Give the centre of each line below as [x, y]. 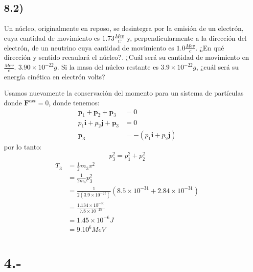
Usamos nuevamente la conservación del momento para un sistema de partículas [124, 93]
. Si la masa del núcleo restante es [108, 67]
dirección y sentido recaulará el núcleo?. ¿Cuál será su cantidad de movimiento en [126, 57]
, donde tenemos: [74, 103]
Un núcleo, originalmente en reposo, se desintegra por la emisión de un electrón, [124, 28]
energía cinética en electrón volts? [55, 76]
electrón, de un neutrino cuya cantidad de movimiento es [89, 47]
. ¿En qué [210, 47]
